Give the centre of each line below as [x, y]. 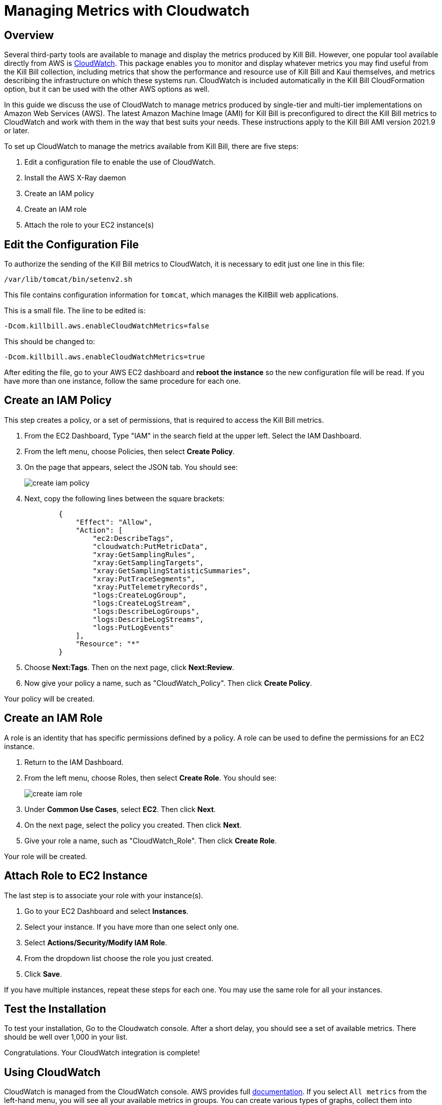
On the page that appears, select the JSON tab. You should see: [131, 467]
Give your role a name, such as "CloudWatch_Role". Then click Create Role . [151, 840]
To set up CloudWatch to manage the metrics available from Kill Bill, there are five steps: [151, 146]
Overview [29, 35]
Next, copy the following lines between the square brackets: [125, 498]
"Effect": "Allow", [114, 522]
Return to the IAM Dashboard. [74, 762]
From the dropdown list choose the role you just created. [119, 958]
